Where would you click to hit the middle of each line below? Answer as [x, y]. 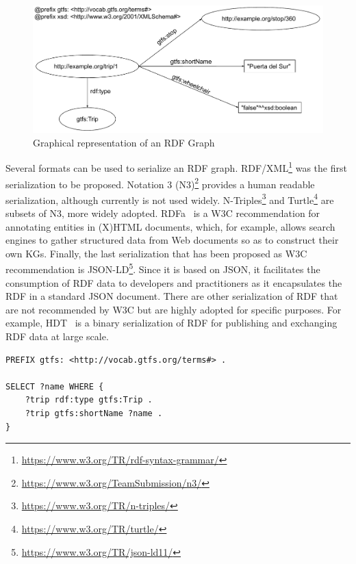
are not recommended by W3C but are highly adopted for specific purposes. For [174, 309]
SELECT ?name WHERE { [55, 386]
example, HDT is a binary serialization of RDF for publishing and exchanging [171, 323]
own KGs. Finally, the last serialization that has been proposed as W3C [156, 253]
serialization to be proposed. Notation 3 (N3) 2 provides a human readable [160, 183]
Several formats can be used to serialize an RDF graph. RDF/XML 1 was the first [176, 167]
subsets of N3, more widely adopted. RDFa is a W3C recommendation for [163, 213]
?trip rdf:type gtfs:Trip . [89, 400]
